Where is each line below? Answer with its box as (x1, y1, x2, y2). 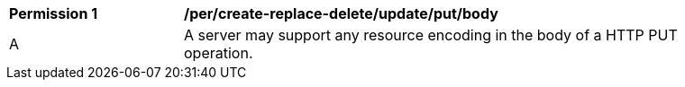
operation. (184, 44, 253, 62)
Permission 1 (9, 4, 98, 22)
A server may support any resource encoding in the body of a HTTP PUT (184, 26, 678, 44)
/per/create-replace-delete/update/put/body (184, 4, 498, 22)
